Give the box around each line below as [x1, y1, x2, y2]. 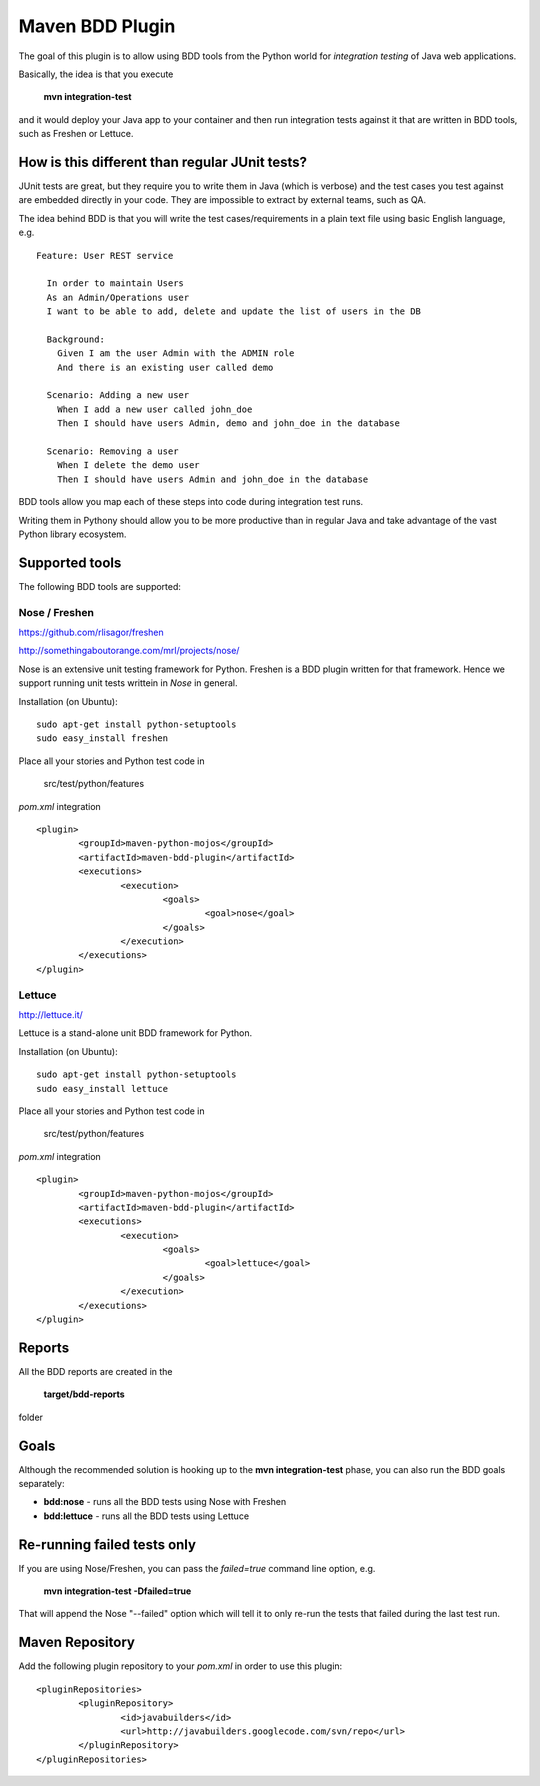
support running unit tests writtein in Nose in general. [18, 677, 239, 689]
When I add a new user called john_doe [56, 403, 253, 415]
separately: [18, 1478, 65, 1490]
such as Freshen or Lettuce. [18, 128, 134, 140]
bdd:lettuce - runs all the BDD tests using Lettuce [43, 1510, 250, 1522]
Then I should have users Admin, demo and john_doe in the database [56, 418, 400, 429]
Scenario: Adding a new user [46, 390, 190, 401]
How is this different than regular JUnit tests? [18, 153, 308, 170]
